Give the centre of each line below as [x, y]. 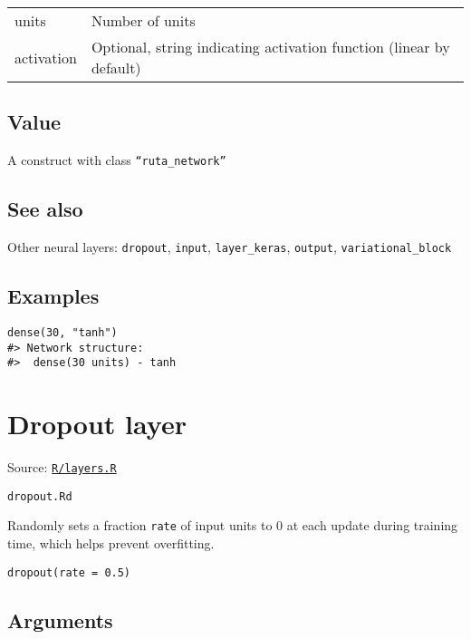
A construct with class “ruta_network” [117, 160]
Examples [53, 296]
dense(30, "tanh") [62, 332]
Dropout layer [97, 424]
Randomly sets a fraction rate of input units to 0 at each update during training [233, 525]
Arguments [60, 620]
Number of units [143, 20]
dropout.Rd [40, 496]
